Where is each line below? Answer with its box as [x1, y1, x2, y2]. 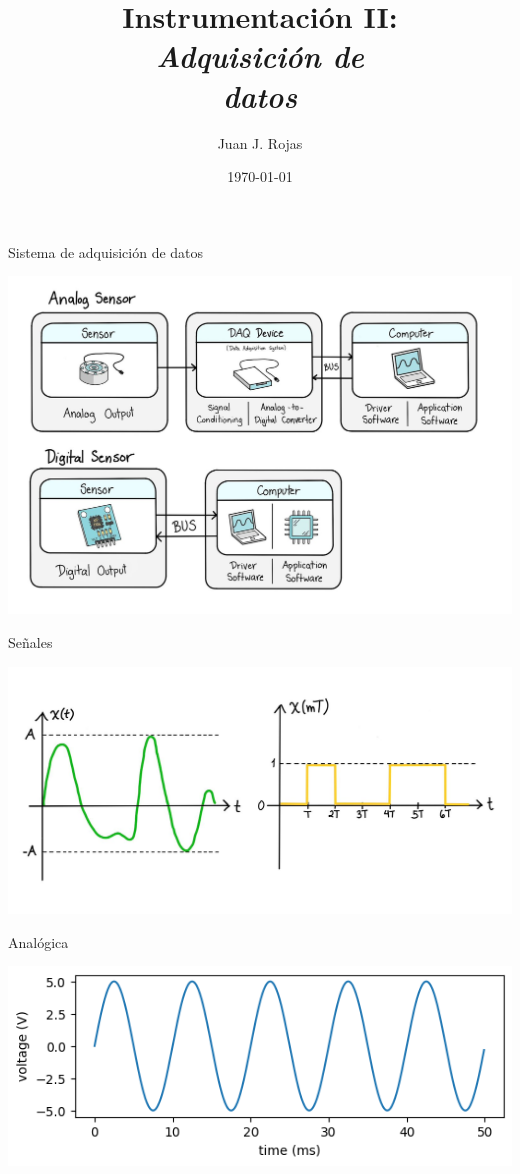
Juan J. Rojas [217, 132, 303, 153]
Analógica [8, 931, 69, 952]
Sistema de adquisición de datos [8, 241, 204, 262]
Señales [8, 632, 53, 652]
